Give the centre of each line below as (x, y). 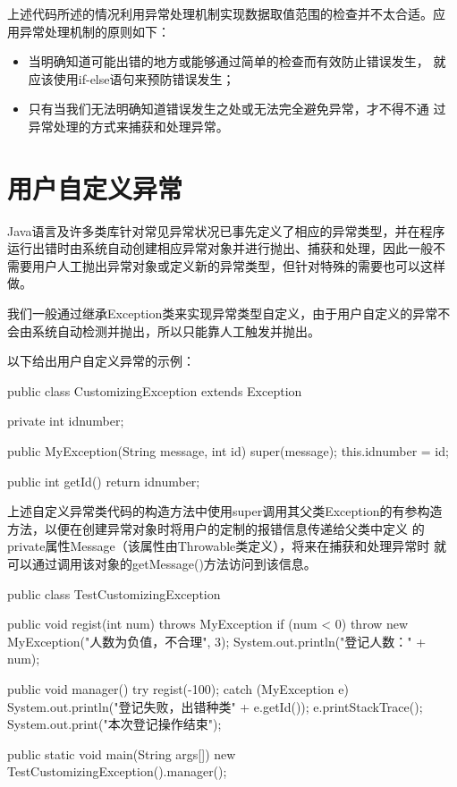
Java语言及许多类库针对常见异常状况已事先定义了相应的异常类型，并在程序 (226, 230)
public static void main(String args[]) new (122, 753)
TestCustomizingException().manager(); (117, 771)
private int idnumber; (66, 421)
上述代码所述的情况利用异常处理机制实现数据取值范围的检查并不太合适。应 (226, 13)
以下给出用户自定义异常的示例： (101, 361)
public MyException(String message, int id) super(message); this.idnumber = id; (228, 451)
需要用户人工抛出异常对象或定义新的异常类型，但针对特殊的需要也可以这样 (226, 265)
